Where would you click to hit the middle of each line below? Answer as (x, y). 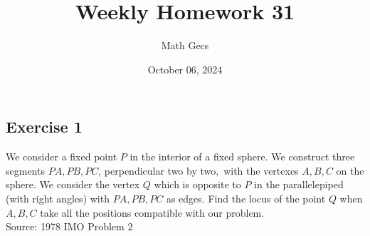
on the (350, 170)
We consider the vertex (90, 184)
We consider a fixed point (62, 157)
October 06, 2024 (185, 69)
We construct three (313, 157)
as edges (184, 198)
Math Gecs (185, 45)
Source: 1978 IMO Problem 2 (69, 226)
